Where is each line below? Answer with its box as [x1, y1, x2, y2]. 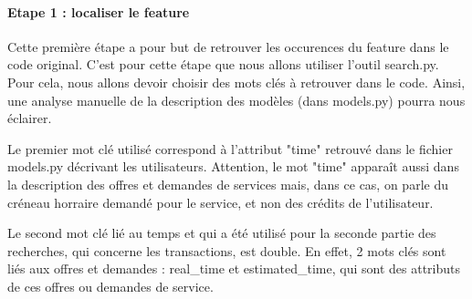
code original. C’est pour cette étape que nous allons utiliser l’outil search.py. [7, 55, 439, 74]
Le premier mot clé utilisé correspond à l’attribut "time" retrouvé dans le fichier [7, 139, 453, 158]
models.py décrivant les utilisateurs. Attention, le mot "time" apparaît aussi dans [7, 157, 459, 176]
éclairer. [7, 108, 52, 128]
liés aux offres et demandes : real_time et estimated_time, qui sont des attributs [7, 259, 461, 278]
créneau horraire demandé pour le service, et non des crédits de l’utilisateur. [7, 192, 434, 211]
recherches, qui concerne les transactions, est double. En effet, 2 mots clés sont [7, 241, 446, 260]
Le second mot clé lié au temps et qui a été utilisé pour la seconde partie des [7, 223, 436, 242]
